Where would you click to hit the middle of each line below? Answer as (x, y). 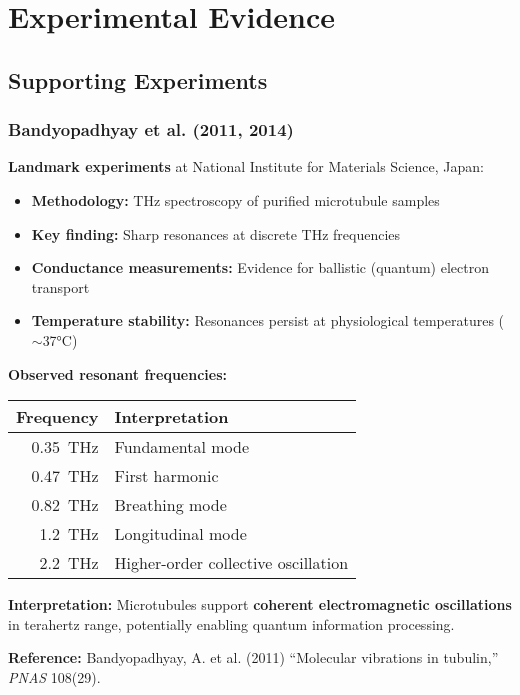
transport (60, 286)
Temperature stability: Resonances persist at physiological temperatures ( (268, 320)
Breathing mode (170, 505)
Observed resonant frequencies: (117, 373)
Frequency (57, 417)
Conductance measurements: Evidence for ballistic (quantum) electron (260, 267)
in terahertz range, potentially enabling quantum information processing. (231, 623)
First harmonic (166, 476)
